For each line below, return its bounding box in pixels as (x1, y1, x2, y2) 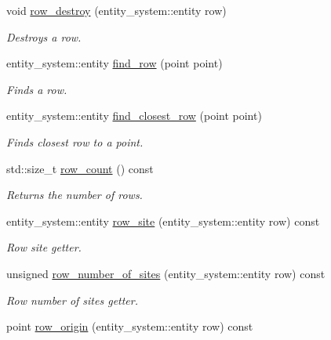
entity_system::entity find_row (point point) (6, 55, 223, 71)
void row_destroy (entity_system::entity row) (6, 2, 227, 18)
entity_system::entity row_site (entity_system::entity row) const (6, 212, 320, 229)
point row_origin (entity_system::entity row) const (6, 318, 253, 335)
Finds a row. (6, 81, 67, 97)
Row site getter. (6, 239, 82, 255)
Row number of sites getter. (6, 291, 139, 308)
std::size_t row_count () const (6, 160, 154, 176)
